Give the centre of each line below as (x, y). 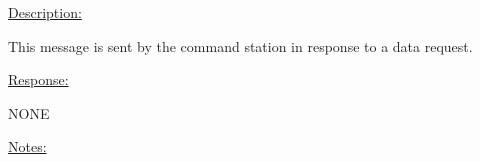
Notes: (27, 146)
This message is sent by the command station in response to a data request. (240, 45)
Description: (45, 12)
